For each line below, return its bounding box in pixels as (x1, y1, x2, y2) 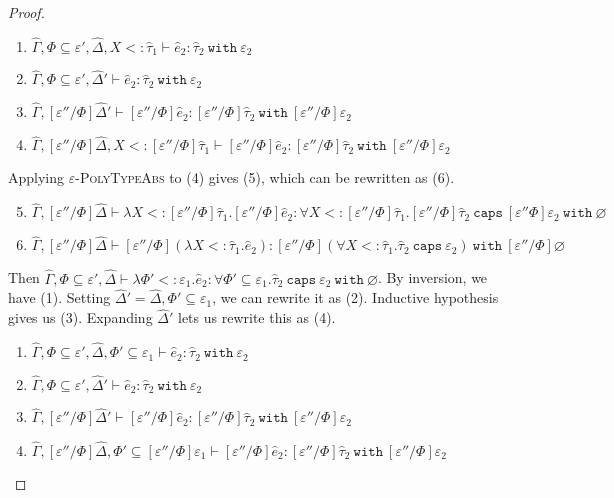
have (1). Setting (8, 287, 111, 308)
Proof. (8, 2, 45, 22)
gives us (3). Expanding (8, 307, 153, 328)
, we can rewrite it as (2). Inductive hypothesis (212, 287, 499, 308)
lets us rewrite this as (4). (178, 307, 336, 328)
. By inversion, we (377, 267, 488, 288)
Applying (8, 167, 65, 188)
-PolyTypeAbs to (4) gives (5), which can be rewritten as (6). (75, 167, 455, 188)
